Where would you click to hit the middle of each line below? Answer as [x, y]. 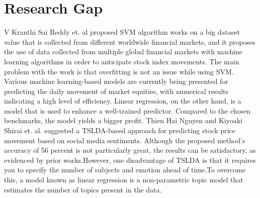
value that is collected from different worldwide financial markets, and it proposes [130, 41]
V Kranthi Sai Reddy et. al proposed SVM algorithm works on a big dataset [122, 32]
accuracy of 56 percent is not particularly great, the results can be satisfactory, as [130, 150]
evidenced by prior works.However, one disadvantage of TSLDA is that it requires [130, 160]
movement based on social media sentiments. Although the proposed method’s [125, 140]
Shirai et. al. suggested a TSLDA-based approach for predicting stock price [120, 130]
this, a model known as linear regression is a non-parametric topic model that [124, 180]
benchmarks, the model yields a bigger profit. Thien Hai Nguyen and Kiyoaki [123, 120]
